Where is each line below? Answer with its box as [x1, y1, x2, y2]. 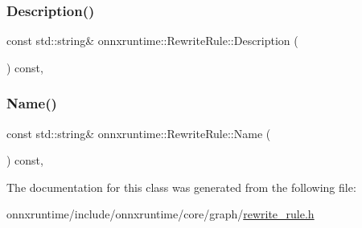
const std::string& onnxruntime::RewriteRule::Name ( [6, 124, 271, 141]
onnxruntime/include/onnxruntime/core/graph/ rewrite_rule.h [6, 206, 315, 222]
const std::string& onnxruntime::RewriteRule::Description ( [6, 32, 298, 49]
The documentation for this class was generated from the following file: [6, 178, 356, 195]
